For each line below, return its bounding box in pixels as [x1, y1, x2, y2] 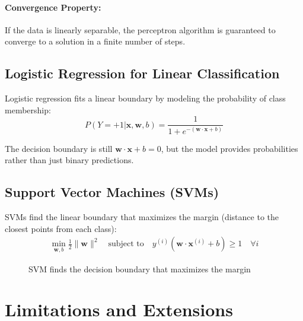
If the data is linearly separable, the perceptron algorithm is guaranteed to [5, 23, 276, 36]
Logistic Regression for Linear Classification [5, 64, 280, 82]
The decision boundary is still [5, 142, 113, 154]
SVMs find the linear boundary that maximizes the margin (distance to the [5, 211, 279, 223]
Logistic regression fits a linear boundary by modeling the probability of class [5, 92, 286, 104]
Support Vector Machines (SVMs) [5, 183, 219, 201]
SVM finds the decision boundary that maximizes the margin [28, 262, 251, 275]
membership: [5, 103, 51, 116]
